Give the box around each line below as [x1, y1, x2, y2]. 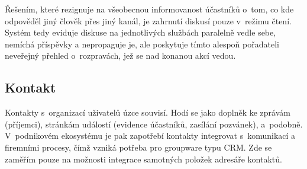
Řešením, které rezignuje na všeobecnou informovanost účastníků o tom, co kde [5, 3, 294, 15]
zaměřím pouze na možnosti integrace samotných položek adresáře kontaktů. [5, 152, 282, 165]
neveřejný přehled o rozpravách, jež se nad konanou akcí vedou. [5, 49, 236, 62]
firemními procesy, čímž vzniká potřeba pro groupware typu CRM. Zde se [5, 141, 272, 153]
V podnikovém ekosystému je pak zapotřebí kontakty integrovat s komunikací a [5, 129, 296, 142]
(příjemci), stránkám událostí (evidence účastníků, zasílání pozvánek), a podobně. [5, 117, 303, 130]
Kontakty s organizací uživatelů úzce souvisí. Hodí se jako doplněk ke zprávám [5, 106, 290, 119]
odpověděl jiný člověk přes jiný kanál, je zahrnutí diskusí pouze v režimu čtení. [5, 14, 292, 27]
